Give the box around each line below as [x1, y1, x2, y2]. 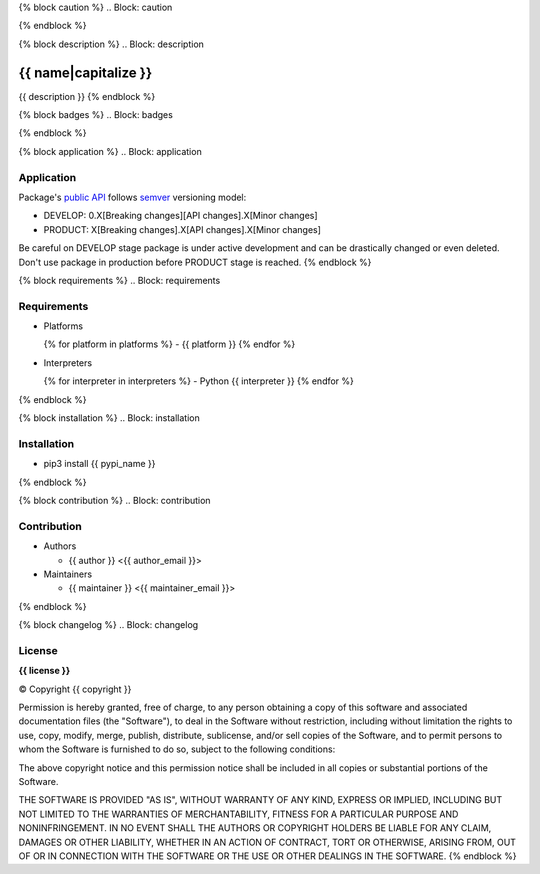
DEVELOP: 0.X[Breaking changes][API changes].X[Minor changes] [43, 210, 319, 222]
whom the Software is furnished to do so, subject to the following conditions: [18, 743, 336, 755]
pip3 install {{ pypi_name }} [43, 458, 156, 470]
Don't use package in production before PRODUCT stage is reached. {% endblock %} [18, 256, 372, 268]
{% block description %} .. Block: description [18, 38, 205, 50]
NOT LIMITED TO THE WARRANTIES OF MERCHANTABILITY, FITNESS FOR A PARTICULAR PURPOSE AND [18, 808, 459, 820]
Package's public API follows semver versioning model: [18, 191, 247, 203]
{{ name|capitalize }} [18, 64, 153, 81]
